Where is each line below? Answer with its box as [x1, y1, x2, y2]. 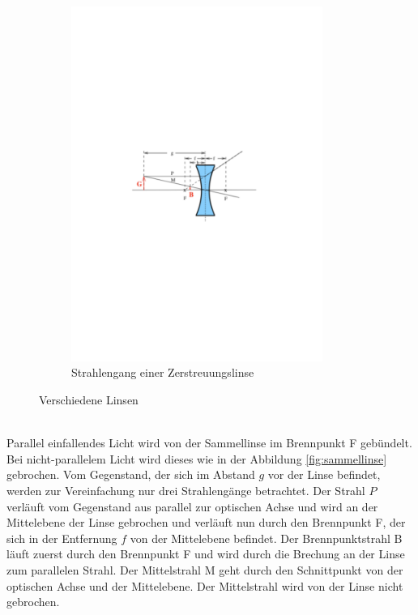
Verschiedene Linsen [39, 391, 139, 408]
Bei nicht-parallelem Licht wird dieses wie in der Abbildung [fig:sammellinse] [6, 450, 387, 467]
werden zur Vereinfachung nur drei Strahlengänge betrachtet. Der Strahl [6, 482, 365, 499]
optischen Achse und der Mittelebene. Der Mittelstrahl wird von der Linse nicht [6, 577, 403, 594]
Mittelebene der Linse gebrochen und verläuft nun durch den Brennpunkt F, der [6, 514, 406, 531]
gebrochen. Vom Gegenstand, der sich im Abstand [6, 466, 255, 483]
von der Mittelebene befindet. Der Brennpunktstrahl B [130, 529, 403, 546]
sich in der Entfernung [6, 529, 117, 546]
